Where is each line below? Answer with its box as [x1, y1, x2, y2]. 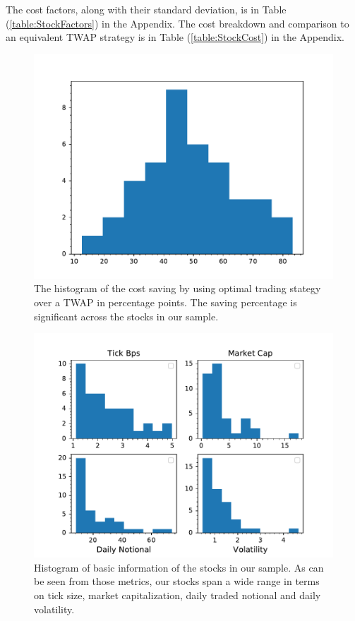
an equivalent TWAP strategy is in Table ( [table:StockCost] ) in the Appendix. [6, 30, 345, 44]
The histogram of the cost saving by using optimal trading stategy [34, 281, 321, 296]
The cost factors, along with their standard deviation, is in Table [6, 2, 287, 16]
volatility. [34, 601, 75, 616]
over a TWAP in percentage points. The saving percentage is [34, 294, 297, 309]
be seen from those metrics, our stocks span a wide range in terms [34, 574, 320, 589]
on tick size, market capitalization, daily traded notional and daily [34, 587, 321, 602]
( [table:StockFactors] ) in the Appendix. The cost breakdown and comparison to [6, 16, 349, 30]
